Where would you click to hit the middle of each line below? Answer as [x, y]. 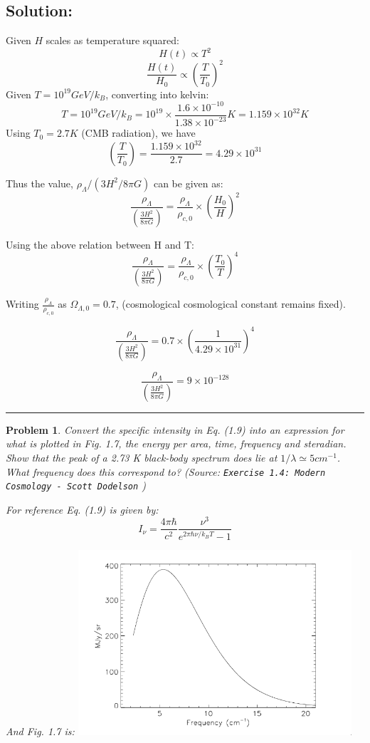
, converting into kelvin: [157, 94]
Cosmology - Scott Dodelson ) [76, 485]
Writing [22, 304]
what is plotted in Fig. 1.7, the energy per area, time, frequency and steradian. [176, 443]
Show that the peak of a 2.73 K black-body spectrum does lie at [142, 457]
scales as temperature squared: [112, 40]
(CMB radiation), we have [138, 133]
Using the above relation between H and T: [100, 244]
